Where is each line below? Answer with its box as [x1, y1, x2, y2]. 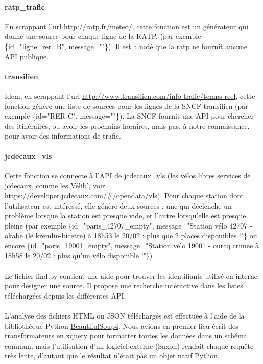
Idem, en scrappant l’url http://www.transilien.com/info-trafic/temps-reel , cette [5, 90, 255, 101]
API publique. [5, 51, 49, 61]
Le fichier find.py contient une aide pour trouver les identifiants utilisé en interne [5, 270, 257, 281]
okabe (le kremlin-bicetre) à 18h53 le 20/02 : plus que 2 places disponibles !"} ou [5, 230, 257, 241]
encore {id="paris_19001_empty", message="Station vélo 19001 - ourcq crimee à [5, 240, 259, 251]
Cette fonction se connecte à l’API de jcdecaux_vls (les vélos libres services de [5, 170, 251, 180]
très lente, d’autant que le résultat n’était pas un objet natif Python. [5, 350, 220, 361]
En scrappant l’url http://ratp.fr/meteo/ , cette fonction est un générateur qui [5, 20, 249, 31]
